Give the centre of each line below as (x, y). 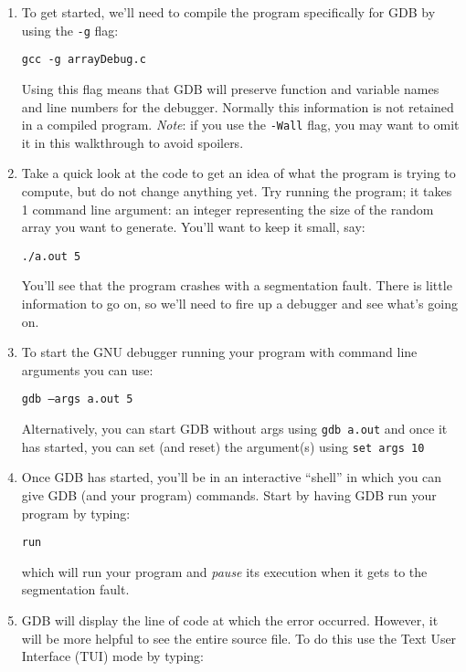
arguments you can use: (87, 369)
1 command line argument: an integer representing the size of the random (228, 209)
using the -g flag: (70, 30)
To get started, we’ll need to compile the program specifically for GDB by (228, 12)
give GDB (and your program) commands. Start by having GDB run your (229, 494)
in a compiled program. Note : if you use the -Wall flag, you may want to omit (240, 125)
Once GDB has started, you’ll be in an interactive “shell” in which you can (232, 477)
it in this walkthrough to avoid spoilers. (132, 142)
